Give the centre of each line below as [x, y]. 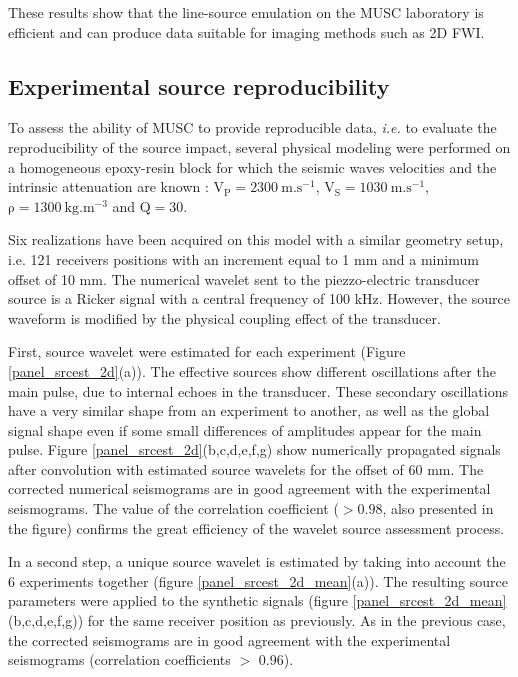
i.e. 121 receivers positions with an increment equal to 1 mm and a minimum [243, 258]
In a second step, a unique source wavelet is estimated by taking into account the [257, 561]
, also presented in [438, 508]
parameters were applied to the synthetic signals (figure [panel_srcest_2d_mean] [257, 600]
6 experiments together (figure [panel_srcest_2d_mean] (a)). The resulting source [258, 580]
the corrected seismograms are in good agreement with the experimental [229, 639]
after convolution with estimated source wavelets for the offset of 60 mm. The [246, 468]
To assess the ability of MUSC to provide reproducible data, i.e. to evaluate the [252, 127]
